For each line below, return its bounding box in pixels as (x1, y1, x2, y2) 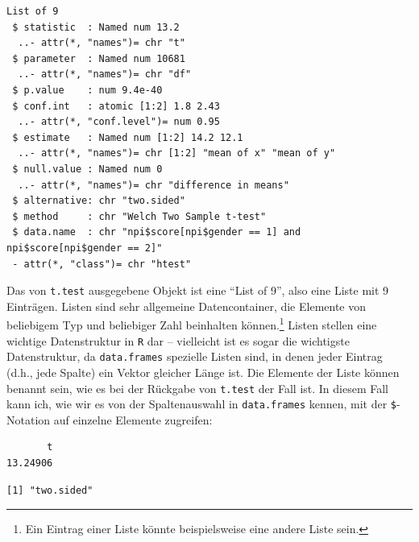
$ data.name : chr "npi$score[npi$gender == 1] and (12, 226, 301, 238)
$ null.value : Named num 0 (12, 163, 163, 175)
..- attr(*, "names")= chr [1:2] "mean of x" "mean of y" (18, 147, 336, 159)
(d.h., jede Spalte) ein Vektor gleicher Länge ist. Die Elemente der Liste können (6, 363, 400, 380)
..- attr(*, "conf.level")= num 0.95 (18, 116, 220, 128)
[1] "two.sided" (6, 484, 93, 496)
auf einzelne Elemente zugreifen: (53, 411, 213, 428)
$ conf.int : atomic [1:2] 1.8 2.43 (12, 100, 220, 112)
